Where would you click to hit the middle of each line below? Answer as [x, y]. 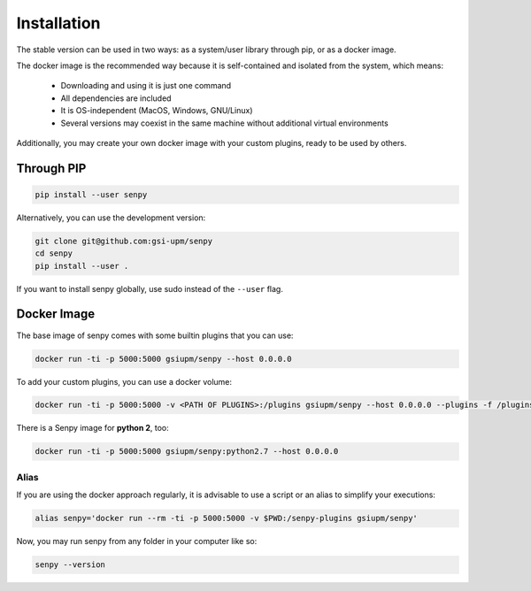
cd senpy [54, 253]
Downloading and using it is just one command [146, 86]
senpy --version [70, 565]
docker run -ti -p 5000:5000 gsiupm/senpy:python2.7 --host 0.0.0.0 [187, 452]
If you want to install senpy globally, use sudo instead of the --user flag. [150, 288]
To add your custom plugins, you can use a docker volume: [124, 381]
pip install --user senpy [91, 194]
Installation [58, 23]
